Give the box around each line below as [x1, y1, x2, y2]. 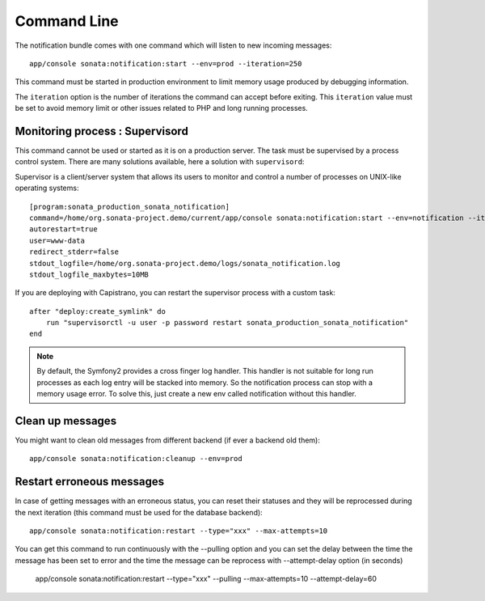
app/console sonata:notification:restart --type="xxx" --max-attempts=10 [29, 527, 328, 535]
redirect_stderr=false [29, 248, 120, 256]
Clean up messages [15, 413, 117, 428]
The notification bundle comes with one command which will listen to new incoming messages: [15, 40, 332, 50]
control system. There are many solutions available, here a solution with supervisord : [15, 157, 305, 167]
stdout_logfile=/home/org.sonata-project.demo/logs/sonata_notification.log [29, 259, 341, 268]
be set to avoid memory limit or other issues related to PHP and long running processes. [15, 104, 309, 113]
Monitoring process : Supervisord [15, 124, 189, 138]
